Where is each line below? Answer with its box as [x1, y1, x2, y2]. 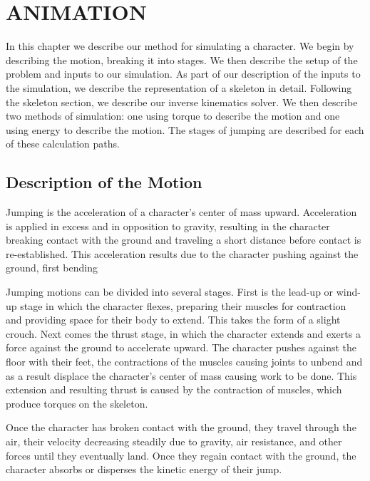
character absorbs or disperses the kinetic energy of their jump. [6, 462, 282, 477]
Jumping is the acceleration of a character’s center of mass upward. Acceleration [6, 205, 357, 219]
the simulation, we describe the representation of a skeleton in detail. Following [6, 80, 352, 95]
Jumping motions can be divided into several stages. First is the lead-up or [6, 284, 334, 299]
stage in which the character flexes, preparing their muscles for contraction [20, 298, 346, 313]
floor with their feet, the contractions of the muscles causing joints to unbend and [6, 354, 363, 369]
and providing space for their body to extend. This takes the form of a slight [6, 312, 341, 327]
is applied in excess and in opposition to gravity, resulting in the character [6, 218, 330, 233]
